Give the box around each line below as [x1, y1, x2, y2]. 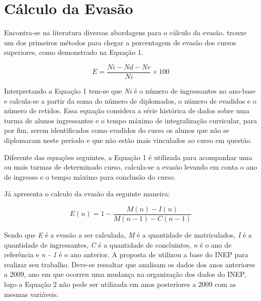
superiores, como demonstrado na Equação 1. [4, 47, 143, 57]
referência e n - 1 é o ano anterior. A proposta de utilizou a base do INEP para [4, 249, 248, 260]
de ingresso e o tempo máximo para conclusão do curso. [4, 171, 176, 182]
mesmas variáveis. [4, 288, 59, 299]
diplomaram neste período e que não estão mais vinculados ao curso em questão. [4, 134, 252, 145]
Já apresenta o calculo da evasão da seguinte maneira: [4, 188, 170, 199]
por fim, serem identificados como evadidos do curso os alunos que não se [4, 125, 229, 135]
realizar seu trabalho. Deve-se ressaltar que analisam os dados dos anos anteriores [4, 259, 255, 269]
